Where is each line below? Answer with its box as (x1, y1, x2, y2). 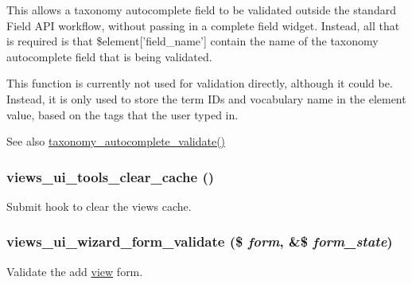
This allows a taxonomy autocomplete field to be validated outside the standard (6, 2, 396, 18)
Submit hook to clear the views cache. (6, 197, 192, 214)
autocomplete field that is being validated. (6, 48, 212, 64)
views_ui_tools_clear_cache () (6, 166, 215, 186)
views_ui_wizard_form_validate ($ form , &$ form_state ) (6, 231, 393, 251)
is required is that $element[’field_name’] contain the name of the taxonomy (6, 33, 379, 49)
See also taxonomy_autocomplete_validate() (6, 133, 226, 150)
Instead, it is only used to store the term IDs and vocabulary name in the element (6, 90, 406, 107)
